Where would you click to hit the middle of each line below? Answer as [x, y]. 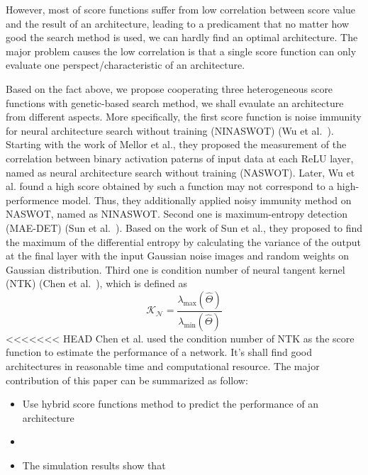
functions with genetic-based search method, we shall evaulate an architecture [175, 102]
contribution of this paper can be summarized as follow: [127, 380]
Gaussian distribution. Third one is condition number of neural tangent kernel [175, 269]
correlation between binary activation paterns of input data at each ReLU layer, [180, 158]
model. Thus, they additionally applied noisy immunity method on [207, 200]
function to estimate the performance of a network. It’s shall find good [159, 352]
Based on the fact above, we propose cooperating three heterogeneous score [169, 88]
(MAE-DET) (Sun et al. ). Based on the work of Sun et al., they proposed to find [184, 227]
